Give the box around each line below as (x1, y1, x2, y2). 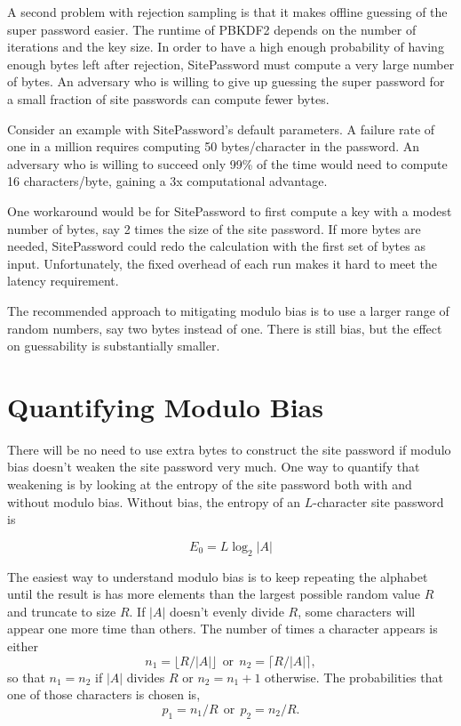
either (7, 636, 39, 655)
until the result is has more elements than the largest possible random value (7, 585, 420, 603)
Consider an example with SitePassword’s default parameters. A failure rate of (7, 119, 435, 138)
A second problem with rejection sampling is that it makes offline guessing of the (7, 3, 448, 20)
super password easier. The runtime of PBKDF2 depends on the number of (7, 20, 417, 38)
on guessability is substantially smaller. (7, 336, 220, 355)
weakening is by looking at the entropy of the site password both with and (7, 475, 412, 493)
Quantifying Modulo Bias (7, 388, 323, 424)
